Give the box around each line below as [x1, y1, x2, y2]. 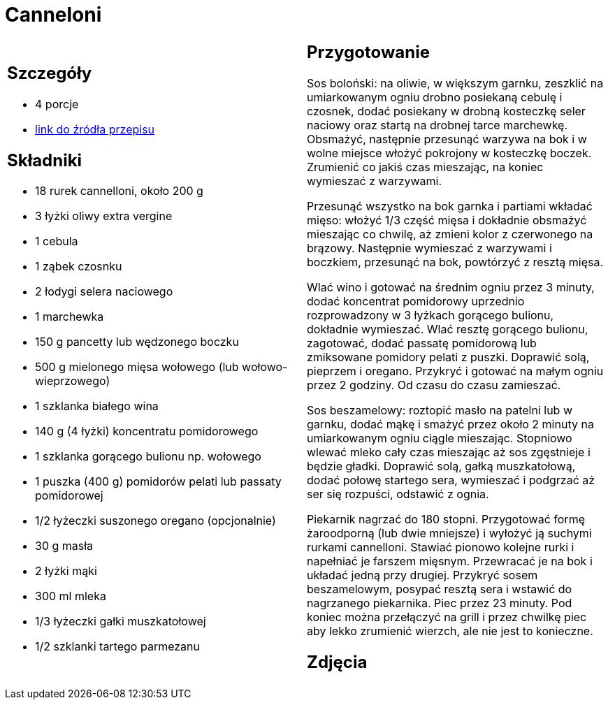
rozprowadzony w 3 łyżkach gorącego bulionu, [307, 307, 554, 322]
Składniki [7, 150, 82, 170]
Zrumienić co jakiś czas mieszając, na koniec [307, 159, 544, 174]
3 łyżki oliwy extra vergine [35, 209, 173, 224]
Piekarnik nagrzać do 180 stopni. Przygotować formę [307, 511, 585, 526]
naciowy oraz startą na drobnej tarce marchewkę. [307, 117, 568, 132]
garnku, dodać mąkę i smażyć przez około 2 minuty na [307, 416, 594, 431]
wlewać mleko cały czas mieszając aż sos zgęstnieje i [307, 444, 591, 459]
